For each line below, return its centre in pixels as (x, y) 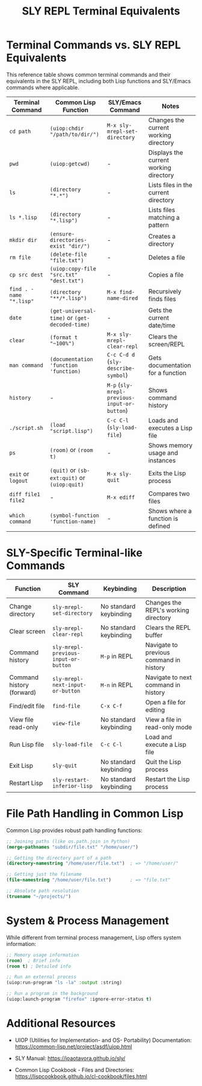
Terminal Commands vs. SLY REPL (94, 45)
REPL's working (167, 610)
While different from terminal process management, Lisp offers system (94, 937)
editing (155, 709)
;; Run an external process (41, 977)
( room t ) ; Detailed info (38, 966)
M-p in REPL (117, 656)
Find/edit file (27, 706)
